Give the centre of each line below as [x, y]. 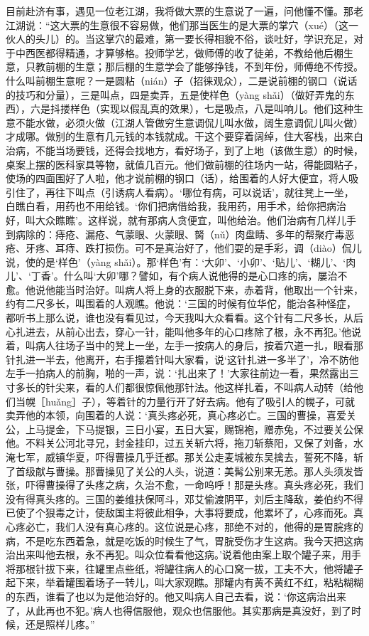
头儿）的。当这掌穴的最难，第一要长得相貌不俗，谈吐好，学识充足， [194, 39]
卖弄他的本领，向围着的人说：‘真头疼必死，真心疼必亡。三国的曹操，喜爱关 [181, 415]
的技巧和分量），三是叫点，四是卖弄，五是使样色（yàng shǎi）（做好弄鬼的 [175, 94]
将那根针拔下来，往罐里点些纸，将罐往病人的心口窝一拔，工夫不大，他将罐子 [184, 568]
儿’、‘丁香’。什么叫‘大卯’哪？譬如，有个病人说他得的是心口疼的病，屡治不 [177, 276]
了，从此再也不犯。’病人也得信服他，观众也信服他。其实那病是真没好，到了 [178, 610]
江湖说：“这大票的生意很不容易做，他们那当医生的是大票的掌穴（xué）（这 [177, 25]
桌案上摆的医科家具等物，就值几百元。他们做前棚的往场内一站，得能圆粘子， [184, 164]
